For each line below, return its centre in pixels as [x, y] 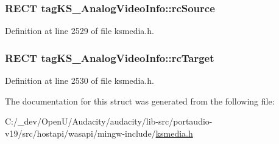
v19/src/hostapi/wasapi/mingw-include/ [80, 133]
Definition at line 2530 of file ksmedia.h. [79, 81]
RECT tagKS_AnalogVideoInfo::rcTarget [110, 57]
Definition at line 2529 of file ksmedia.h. [79, 31]
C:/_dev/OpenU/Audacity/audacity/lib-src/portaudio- [109, 121]
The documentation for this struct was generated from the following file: [140, 101]
